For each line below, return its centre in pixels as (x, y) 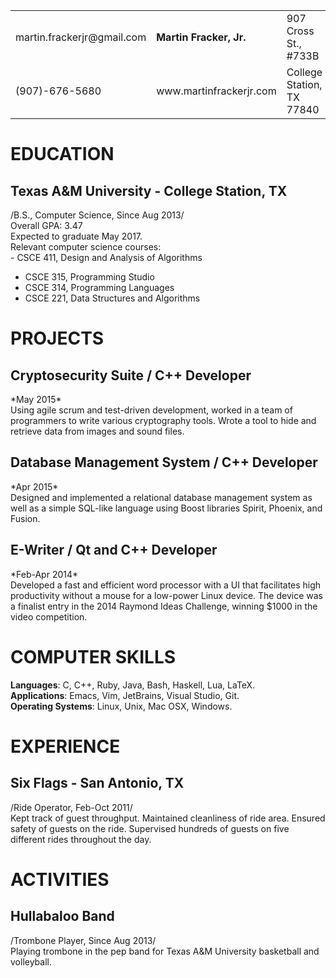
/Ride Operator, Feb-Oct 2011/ (71, 807)
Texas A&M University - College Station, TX (149, 190)
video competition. (49, 616)
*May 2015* (36, 399)
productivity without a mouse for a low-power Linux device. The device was (166, 595)
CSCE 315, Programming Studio (89, 277)
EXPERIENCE (65, 746)
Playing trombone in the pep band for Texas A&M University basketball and (165, 951)
